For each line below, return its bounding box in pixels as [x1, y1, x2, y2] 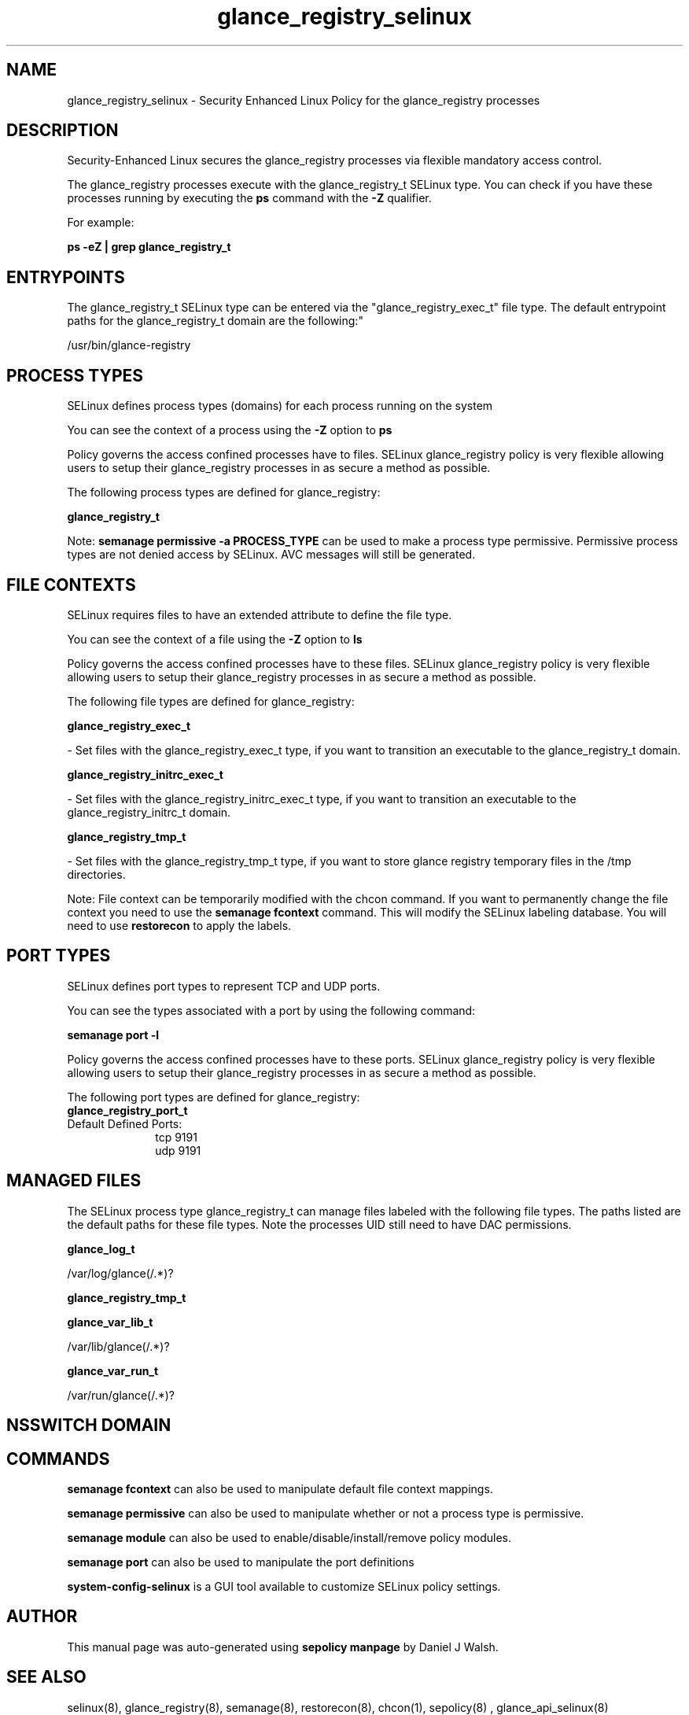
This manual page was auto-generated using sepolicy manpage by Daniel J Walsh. [67, 1639, 499, 1654]
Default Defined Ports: [67, 1116, 182, 1130]
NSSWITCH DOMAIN [6, 1415, 171, 1436]
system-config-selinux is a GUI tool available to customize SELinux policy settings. [67, 1579, 501, 1593]
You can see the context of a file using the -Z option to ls [67, 632, 363, 646]
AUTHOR [6, 1606, 78, 1627]
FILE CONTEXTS [6, 574, 136, 595]
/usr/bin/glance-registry [67, 338, 191, 352]
